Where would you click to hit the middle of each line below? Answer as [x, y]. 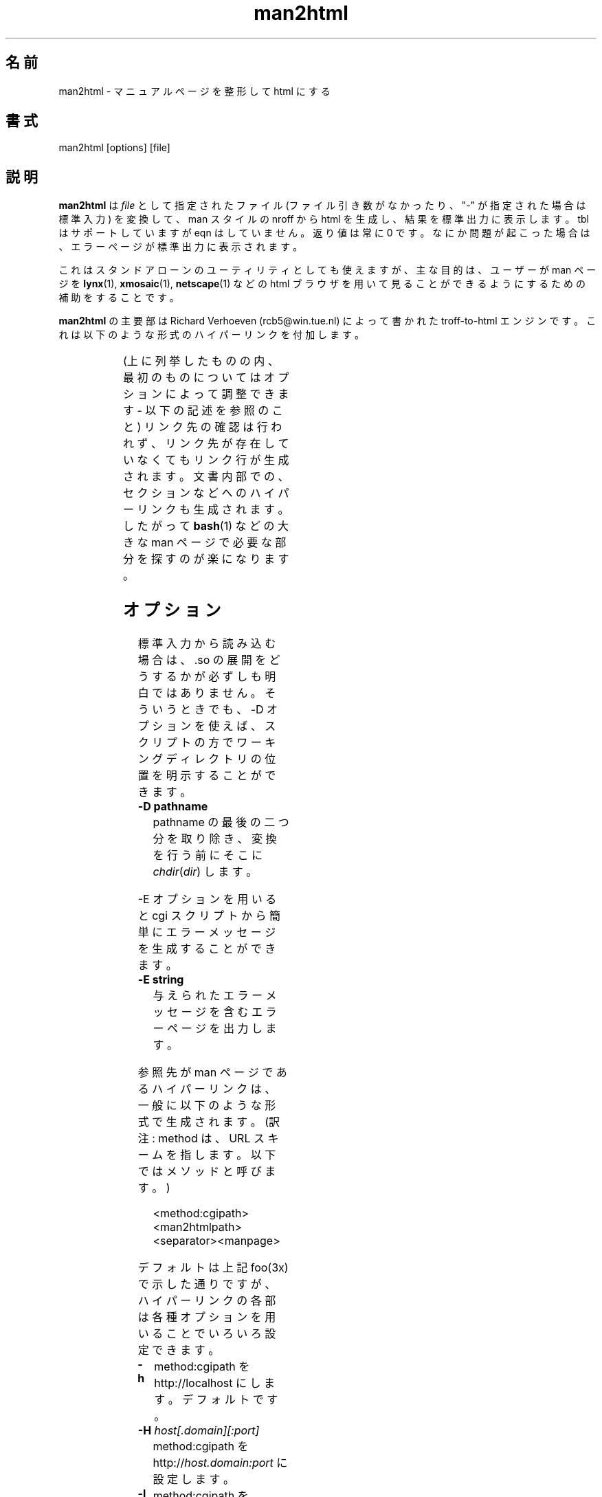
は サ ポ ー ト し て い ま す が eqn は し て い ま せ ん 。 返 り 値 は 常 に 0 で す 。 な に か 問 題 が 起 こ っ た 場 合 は [324, 233]
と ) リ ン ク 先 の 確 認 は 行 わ [202, 427]
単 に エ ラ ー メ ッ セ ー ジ [207, 932]
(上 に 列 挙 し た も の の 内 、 [201, 361]
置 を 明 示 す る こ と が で [207, 776]
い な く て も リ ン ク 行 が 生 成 [206, 460]
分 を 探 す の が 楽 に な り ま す [206, 559]
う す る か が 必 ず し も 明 [207, 677]
